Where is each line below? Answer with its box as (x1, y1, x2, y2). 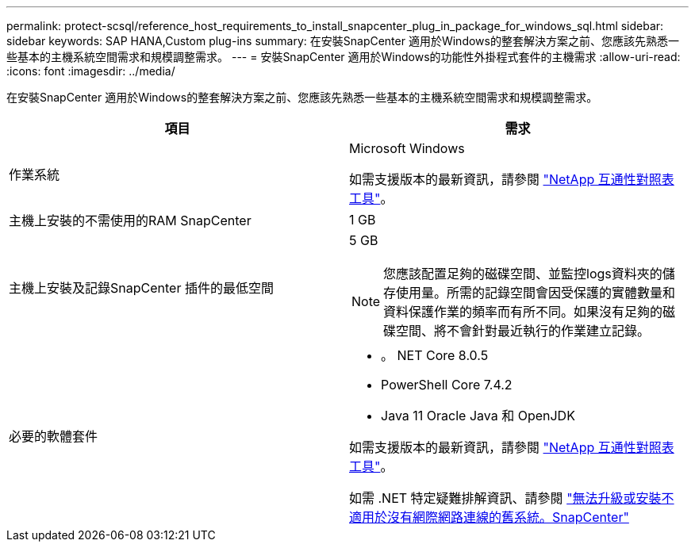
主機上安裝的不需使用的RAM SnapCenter (9, 213, 252, 228)
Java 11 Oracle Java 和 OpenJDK (381, 408, 575, 423)
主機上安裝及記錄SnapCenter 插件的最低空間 (9, 280, 274, 296)
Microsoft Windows (349, 140, 465, 156)
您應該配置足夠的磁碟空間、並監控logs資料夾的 (383, 266, 662, 282)
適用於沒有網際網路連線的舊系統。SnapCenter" (349, 509, 629, 525)
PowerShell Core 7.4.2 (381, 377, 513, 393)
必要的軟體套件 (9, 428, 98, 444)
